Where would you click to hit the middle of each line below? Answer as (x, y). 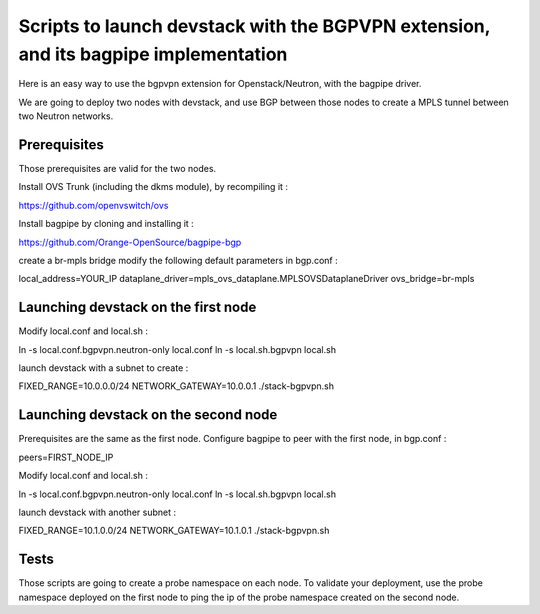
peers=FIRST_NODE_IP (66, 457)
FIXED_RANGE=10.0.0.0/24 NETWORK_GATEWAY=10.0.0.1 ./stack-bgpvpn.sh (176, 386)
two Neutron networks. (66, 116)
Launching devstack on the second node (148, 415)
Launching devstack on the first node (137, 307)
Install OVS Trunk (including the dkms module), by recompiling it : (153, 187)
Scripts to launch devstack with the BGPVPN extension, (254, 26)
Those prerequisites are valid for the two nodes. (117, 169)
